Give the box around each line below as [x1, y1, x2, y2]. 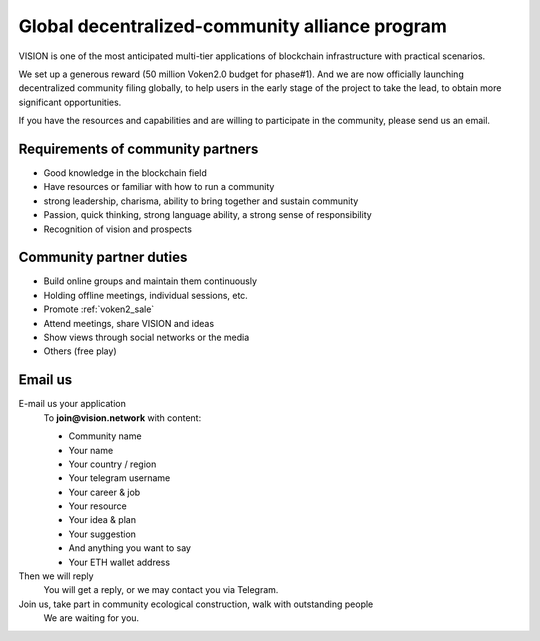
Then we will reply [18, 570, 94, 582]
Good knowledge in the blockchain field [43, 167, 207, 179]
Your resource [68, 500, 127, 512]
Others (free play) [43, 345, 117, 357]
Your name [68, 444, 114, 456]
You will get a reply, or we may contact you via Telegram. [43, 584, 279, 596]
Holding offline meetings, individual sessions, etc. [43, 289, 249, 301]
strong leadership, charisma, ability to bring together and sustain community [43, 195, 359, 207]
